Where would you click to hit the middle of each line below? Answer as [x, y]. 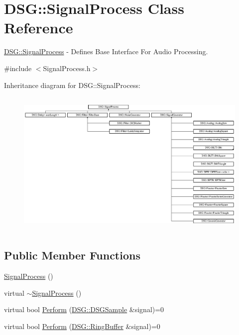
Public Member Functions [72, 255]
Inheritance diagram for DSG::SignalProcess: [72, 85]
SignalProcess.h [67, 68]
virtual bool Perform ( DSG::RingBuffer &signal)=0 [82, 326]
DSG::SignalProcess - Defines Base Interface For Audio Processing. [106, 51]
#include [18, 68]
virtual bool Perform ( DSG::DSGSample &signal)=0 [84, 309]
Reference [39, 28]
